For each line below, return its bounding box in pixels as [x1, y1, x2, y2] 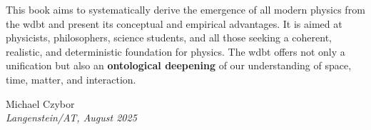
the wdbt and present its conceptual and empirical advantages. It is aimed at [6, 16, 342, 31]
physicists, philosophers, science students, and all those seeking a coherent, [6, 30, 332, 45]
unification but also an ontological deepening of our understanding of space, [6, 58, 352, 73]
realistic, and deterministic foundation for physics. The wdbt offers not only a [6, 44, 345, 59]
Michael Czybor [6, 96, 75, 111]
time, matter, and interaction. [6, 71, 136, 86]
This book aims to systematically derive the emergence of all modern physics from [6, 2, 365, 16]
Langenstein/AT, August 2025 [6, 110, 137, 125]
